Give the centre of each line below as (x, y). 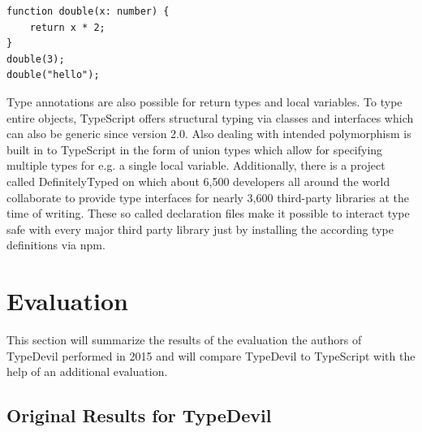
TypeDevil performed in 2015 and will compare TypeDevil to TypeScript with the (211, 355)
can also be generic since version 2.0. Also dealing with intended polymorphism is (209, 134)
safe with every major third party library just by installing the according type (200, 229)
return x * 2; (67, 27)
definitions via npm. (56, 245)
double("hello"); (53, 75)
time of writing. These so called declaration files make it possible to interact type (208, 213)
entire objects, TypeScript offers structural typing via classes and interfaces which (210, 117)
